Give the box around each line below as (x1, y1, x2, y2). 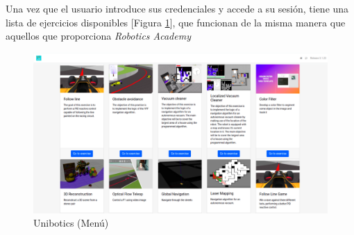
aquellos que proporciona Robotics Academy (6, 29, 191, 43)
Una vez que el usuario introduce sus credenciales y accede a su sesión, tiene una (6, 1, 349, 15)
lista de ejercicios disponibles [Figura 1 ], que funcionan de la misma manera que (6, 15, 346, 29)
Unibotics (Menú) (33, 216, 109, 230)
